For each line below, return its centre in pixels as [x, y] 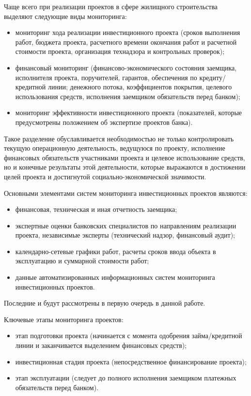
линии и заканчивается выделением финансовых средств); [101, 345]
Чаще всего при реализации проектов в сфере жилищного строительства [111, 6]
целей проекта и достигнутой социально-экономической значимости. [105, 176]
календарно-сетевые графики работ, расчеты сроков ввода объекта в [116, 251]
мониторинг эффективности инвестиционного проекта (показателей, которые [129, 112]
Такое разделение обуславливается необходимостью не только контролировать [119, 138]
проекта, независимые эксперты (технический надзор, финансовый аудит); [125, 235]
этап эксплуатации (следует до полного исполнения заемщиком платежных [126, 378]
